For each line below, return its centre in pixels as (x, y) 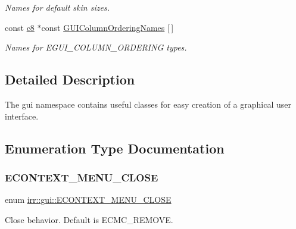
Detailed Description (70, 79)
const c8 (20, 27)
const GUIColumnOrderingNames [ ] (108, 27)
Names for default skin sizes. (57, 7)
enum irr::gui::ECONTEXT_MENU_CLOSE (88, 200)
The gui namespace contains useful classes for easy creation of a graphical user (148, 104)
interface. (22, 116)
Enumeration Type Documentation (115, 148)
